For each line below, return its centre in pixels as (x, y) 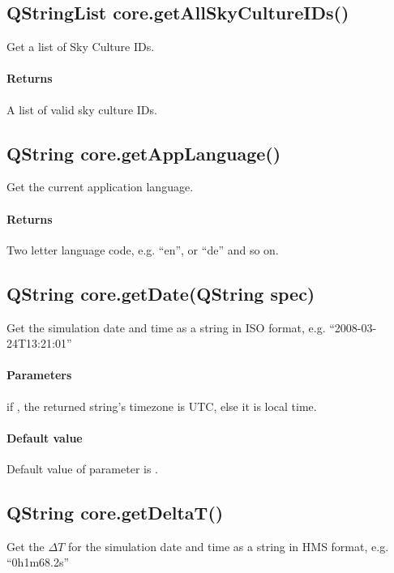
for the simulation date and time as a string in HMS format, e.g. (228, 546)
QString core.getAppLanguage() (144, 153)
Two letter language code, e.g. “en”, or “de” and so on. (143, 249)
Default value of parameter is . (83, 468)
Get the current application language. (100, 187)
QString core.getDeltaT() (115, 512)
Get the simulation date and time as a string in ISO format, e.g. (166, 327)
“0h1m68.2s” (38, 562)
